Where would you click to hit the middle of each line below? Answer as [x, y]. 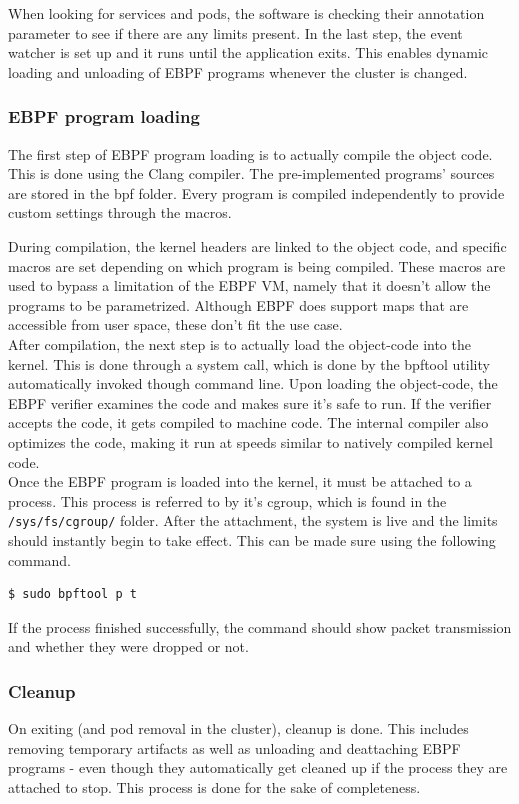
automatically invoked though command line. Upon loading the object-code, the [253, 383]
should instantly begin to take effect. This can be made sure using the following [252, 539]
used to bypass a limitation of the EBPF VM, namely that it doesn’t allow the [249, 285]
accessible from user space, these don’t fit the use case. [175, 324]
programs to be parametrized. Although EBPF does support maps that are [238, 304]
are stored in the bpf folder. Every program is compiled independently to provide [256, 192]
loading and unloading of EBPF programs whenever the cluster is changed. [238, 71]
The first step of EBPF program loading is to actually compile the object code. [250, 153]
